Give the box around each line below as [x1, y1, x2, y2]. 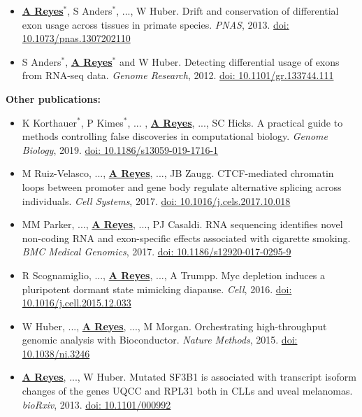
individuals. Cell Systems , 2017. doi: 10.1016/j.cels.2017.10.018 [22, 193, 291, 208]
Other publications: [6, 91, 101, 106]
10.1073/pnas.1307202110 [22, 31, 131, 45]
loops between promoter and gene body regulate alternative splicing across [22, 179, 342, 194]
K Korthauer [22, 115, 78, 129]
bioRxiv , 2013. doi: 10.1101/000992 [22, 397, 171, 411]
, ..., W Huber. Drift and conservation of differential [116, 3, 339, 17]
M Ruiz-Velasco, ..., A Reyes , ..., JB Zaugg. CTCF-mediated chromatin [22, 166, 334, 181]
